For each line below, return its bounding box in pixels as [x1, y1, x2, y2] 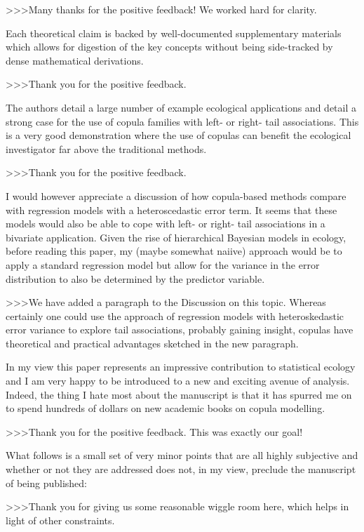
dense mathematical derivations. [6, 53, 144, 67]
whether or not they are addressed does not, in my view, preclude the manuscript [6, 462, 356, 477]
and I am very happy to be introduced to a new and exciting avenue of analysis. [6, 373, 350, 388]
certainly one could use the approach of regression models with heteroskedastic [6, 308, 344, 323]
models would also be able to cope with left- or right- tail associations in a [6, 216, 325, 231]
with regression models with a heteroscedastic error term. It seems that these [6, 202, 337, 217]
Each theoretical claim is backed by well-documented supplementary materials [6, 25, 342, 40]
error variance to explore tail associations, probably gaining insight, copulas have [6, 322, 353, 337]
